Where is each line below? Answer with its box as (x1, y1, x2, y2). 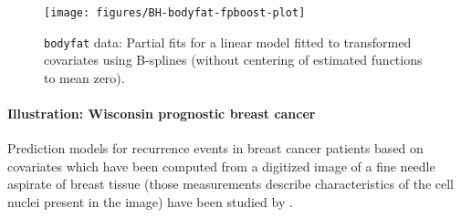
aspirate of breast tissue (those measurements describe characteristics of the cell (7, 174, 454, 193)
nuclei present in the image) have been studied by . (7, 192, 293, 212)
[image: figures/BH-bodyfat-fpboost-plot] (44, 6, 306, 19)
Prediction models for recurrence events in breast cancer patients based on (7, 139, 424, 158)
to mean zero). (44, 67, 125, 87)
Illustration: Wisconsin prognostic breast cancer (7, 104, 316, 123)
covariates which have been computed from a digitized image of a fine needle (7, 156, 435, 175)
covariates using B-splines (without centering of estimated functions (44, 50, 423, 69)
